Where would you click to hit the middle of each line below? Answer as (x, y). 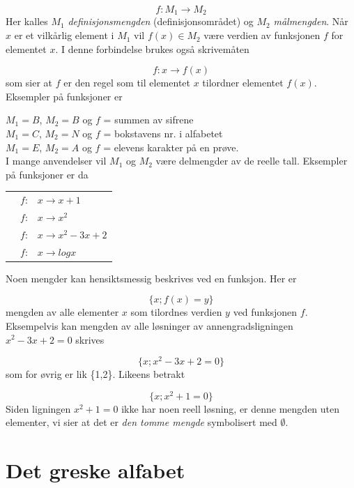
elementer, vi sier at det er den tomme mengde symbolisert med (141, 422)
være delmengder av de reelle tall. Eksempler (252, 161)
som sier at (29, 83)
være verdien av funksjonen (262, 35)
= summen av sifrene (148, 120)
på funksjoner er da (47, 174)
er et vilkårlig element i (64, 35)
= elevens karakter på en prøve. (171, 147)
